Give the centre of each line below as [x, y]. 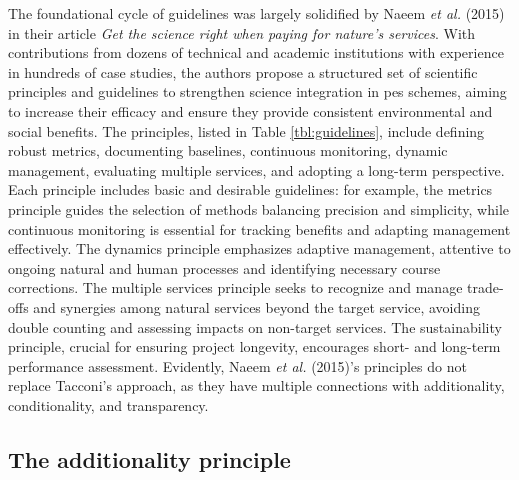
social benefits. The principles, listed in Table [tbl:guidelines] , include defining [246, 130]
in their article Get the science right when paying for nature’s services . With [242, 32]
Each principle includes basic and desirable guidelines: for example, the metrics [250, 189]
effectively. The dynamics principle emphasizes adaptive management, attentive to [259, 248]
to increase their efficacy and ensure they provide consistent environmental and [250, 110]
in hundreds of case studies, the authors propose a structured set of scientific [243, 71]
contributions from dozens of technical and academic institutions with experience [256, 52]
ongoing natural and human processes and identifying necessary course [224, 267]
